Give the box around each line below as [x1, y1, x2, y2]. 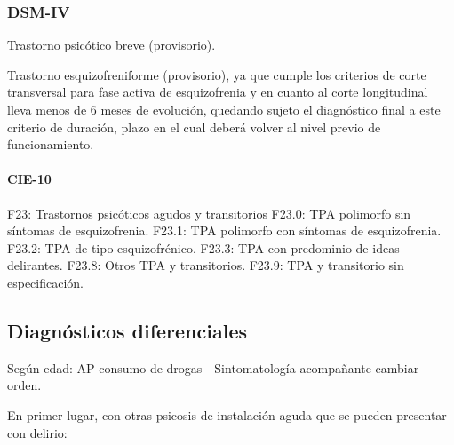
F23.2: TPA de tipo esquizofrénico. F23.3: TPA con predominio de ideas [7, 238, 400, 257]
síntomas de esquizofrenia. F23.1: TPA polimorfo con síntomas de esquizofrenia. [7, 221, 442, 240]
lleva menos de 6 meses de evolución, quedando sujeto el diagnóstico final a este [7, 100, 441, 118]
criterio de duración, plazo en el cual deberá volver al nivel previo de [7, 117, 381, 136]
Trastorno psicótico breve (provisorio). [7, 36, 216, 54]
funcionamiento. [7, 135, 94, 154]
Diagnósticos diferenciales [7, 316, 247, 344]
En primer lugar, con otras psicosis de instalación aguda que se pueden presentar [7, 405, 447, 424]
